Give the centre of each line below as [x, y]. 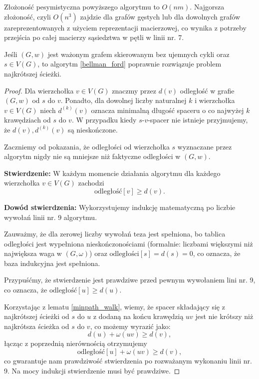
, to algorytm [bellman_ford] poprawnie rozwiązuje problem [129, 64]
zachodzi [91, 183]
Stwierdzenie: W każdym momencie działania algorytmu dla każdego [112, 173]
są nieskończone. [93, 129]
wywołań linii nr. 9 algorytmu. [51, 217]
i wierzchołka [215, 100]
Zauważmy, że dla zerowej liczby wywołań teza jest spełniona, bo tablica [115, 234]
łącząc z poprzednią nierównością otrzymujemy [76, 343]
